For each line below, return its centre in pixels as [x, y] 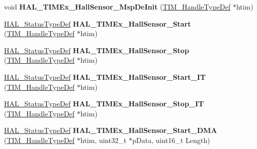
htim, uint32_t [103, 140]
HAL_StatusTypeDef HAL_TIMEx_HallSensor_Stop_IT [104, 104]
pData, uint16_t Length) [171, 140]
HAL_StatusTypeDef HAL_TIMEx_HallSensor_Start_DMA [111, 130]
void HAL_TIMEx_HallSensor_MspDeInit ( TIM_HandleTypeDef [117, 7]
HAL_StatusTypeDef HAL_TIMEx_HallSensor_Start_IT [105, 77]
